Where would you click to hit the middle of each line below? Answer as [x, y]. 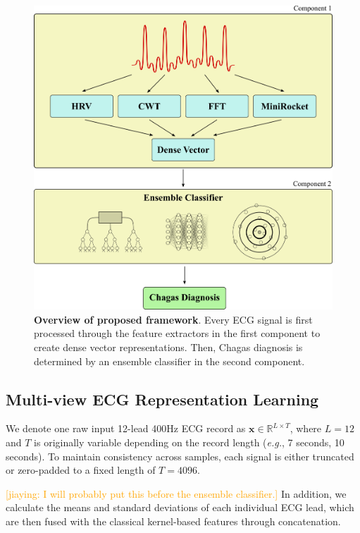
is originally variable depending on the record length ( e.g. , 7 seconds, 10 [189, 442]
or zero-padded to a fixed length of [81, 470]
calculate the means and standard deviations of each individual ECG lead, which [180, 507]
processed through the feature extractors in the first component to [177, 333]
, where [306, 428]
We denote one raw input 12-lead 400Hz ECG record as [126, 428]
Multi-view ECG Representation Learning [162, 399]
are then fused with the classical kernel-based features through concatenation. [173, 521]
